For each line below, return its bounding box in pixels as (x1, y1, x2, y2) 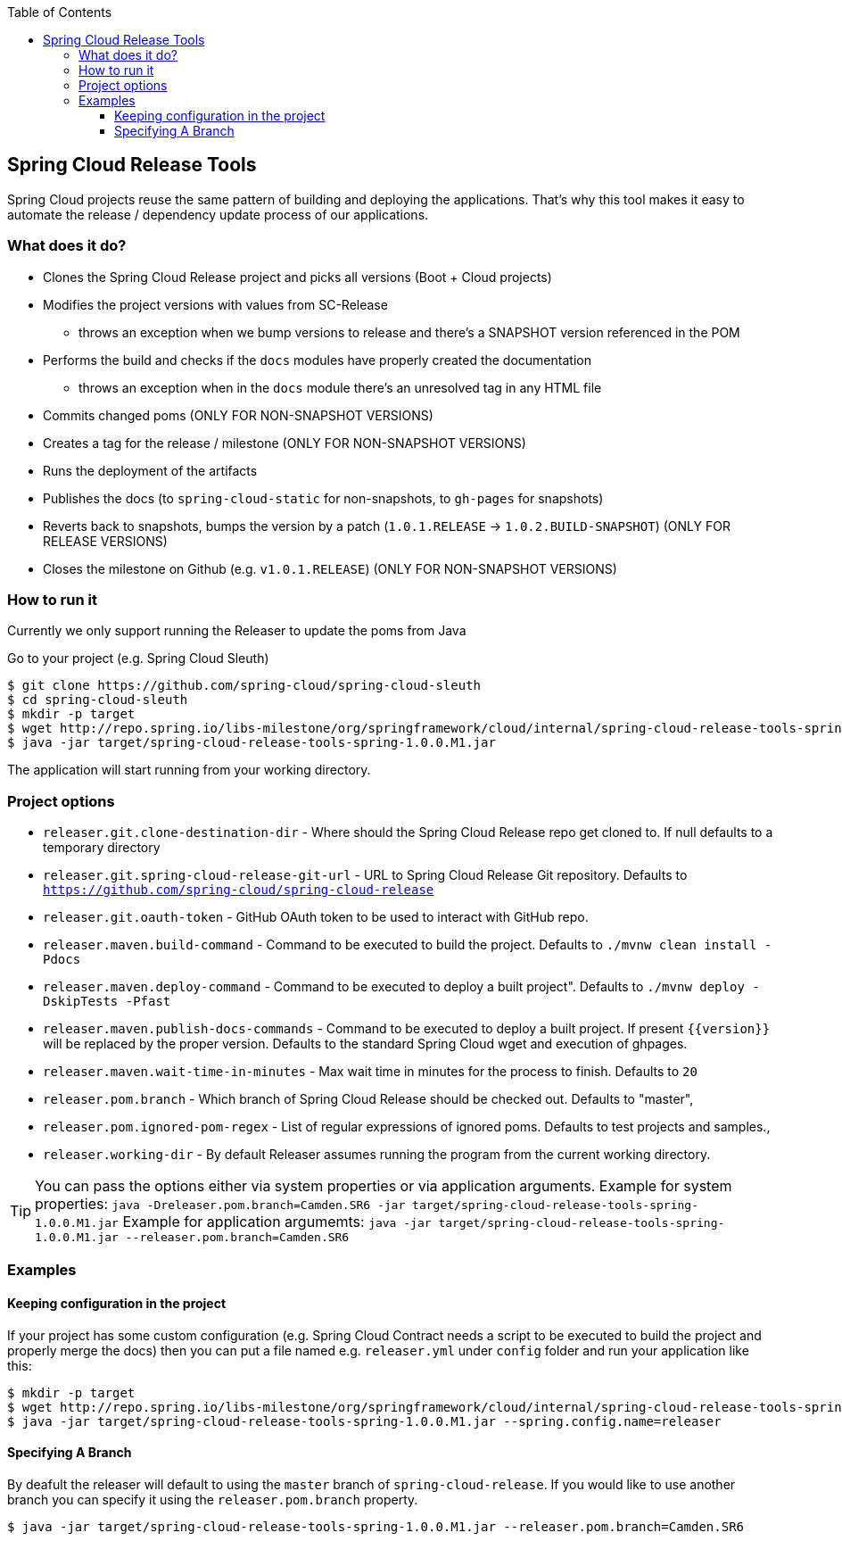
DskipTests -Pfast (43, 994, 171, 1009)
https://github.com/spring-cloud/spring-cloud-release (43, 882, 434, 898)
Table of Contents (7, 4, 112, 20)
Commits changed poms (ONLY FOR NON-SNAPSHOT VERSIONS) (43, 407, 433, 423)
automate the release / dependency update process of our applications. (7, 206, 429, 222)
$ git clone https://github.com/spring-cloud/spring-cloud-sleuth (7, 678, 482, 693)
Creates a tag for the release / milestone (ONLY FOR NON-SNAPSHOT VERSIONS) (43, 435, 526, 451)
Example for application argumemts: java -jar (122, 1213, 432, 1231)
